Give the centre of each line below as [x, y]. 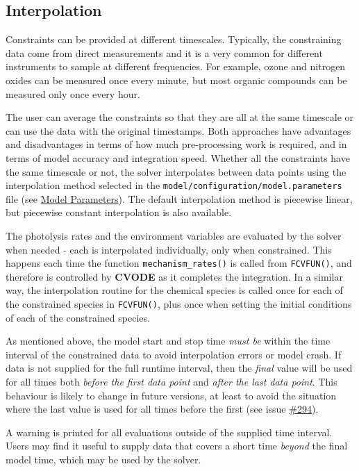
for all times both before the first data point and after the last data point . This [172, 382]
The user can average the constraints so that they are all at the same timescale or [180, 117]
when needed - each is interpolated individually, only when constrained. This [169, 249]
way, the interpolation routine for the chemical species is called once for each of [174, 290]
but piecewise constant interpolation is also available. [119, 212]
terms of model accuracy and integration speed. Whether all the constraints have [178, 157]
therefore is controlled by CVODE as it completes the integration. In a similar [174, 276]
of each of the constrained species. [78, 317]
